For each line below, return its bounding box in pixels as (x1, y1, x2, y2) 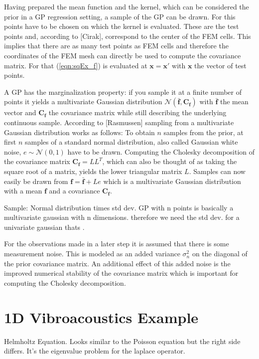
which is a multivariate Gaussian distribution (103, 176, 241, 186)
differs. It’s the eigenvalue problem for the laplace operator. (4, 346, 185, 356)
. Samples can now (189, 166, 246, 176)
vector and (4, 107, 36, 118)
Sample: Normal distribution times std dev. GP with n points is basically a (4, 202, 234, 212)
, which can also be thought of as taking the (102, 156, 237, 167)
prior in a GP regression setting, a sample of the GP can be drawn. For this (4, 11, 236, 21)
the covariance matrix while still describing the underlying (48, 107, 227, 118)
